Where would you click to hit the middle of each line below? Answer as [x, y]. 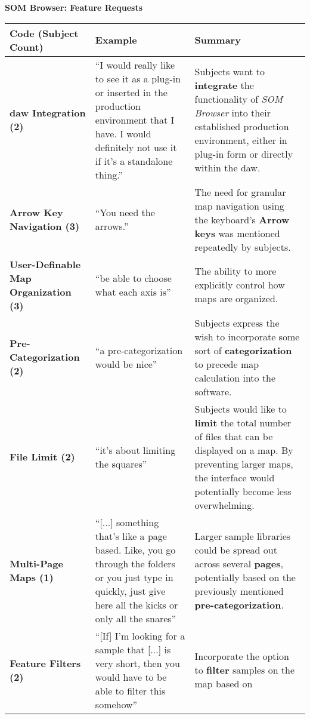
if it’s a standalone [134, 161]
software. [213, 391]
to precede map [227, 364]
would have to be [131, 677]
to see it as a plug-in [138, 78]
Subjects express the [237, 322]
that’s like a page [131, 536]
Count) [27, 47]
